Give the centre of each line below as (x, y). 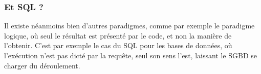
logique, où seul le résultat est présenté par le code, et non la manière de (118, 35)
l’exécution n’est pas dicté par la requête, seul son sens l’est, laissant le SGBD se (130, 55)
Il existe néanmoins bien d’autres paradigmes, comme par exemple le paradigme (129, 26)
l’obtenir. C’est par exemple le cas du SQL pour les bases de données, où (118, 45)
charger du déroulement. (42, 65)
